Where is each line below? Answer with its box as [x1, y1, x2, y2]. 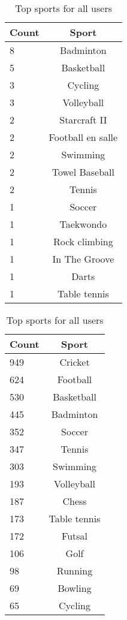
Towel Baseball [52, 165, 115, 179]
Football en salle [49, 130, 118, 144]
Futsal [62, 529, 88, 543]
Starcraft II [59, 113, 107, 127]
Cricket [59, 355, 90, 369]
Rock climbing [53, 234, 113, 248]
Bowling [58, 581, 92, 595]
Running [56, 564, 93, 577]
